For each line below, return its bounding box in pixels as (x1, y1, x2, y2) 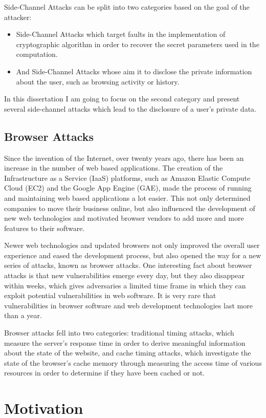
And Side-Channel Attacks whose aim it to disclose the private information (16, 66, 252, 76)
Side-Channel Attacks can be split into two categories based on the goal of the (4, 2, 250, 12)
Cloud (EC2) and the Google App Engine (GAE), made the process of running (4, 182, 252, 193)
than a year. (4, 310, 42, 321)
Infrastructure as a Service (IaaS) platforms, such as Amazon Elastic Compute (4, 172, 251, 183)
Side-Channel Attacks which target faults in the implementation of (16, 29, 226, 39)
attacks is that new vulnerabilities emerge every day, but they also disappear (4, 270, 245, 281)
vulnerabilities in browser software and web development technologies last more (4, 300, 253, 310)
